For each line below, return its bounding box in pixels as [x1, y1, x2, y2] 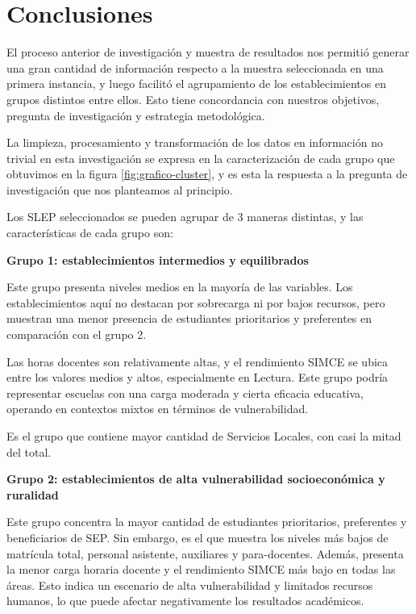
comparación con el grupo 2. [6, 326, 147, 343]
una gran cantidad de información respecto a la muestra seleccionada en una [6, 59, 384, 76]
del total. [6, 443, 52, 460]
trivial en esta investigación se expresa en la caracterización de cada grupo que [6, 149, 395, 166]
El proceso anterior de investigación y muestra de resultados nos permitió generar [6, 44, 410, 61]
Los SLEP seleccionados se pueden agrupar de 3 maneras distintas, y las [6, 208, 364, 225]
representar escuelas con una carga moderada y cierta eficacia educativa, [6, 384, 364, 401]
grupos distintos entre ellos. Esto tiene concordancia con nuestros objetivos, [6, 90, 380, 107]
